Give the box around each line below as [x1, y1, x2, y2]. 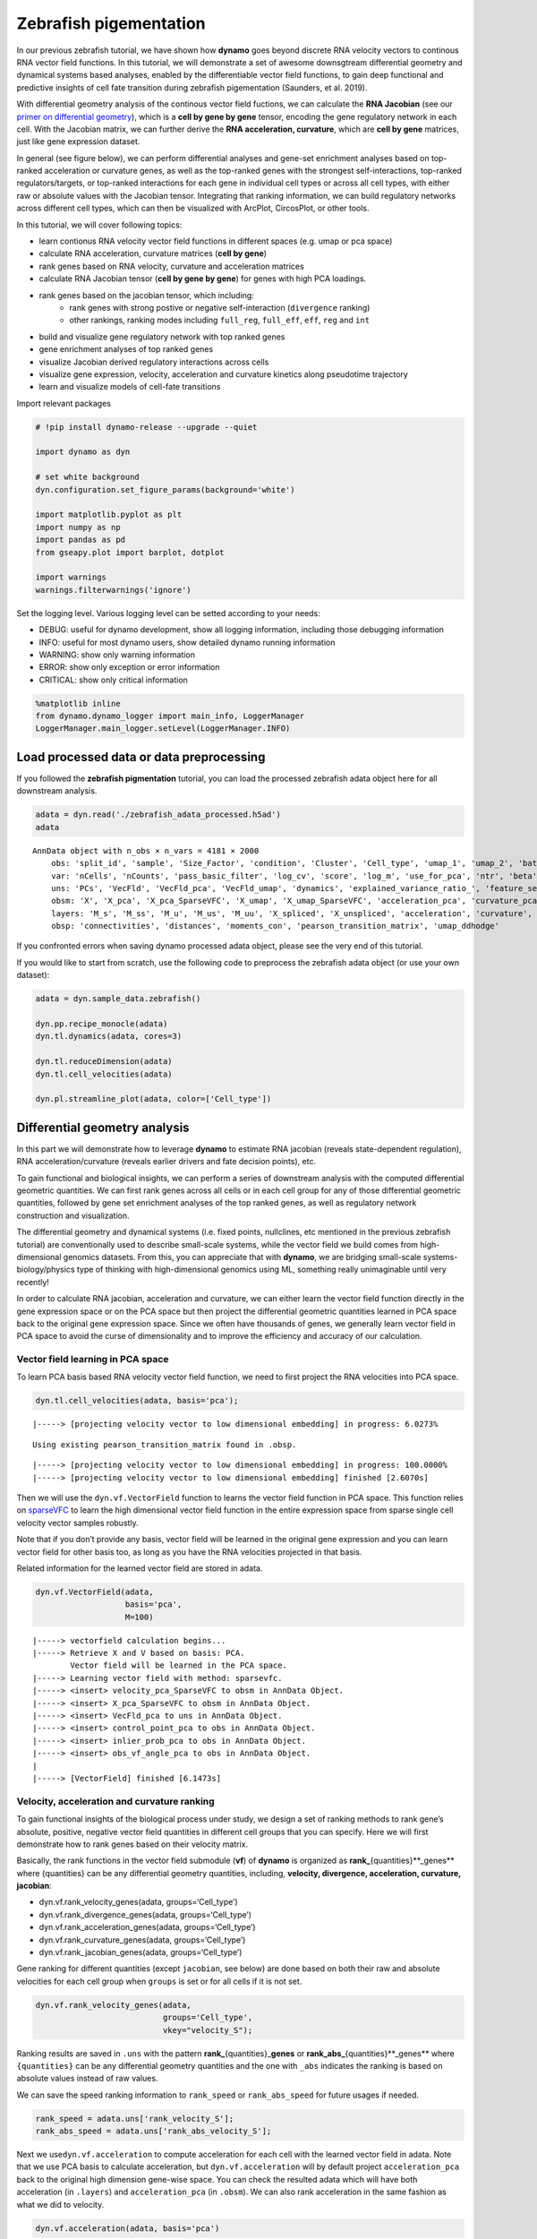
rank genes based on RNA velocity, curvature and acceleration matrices [38, 261, 304, 271]
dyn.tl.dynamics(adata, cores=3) [35, 1031, 183, 1042]
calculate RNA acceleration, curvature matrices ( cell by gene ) [38, 248, 268, 259]
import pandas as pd [35, 535, 125, 545]
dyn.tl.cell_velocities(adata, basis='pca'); [35, 1395, 239, 1406]
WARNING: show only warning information [38, 649, 196, 660]
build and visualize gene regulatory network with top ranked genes [38, 331, 286, 342]
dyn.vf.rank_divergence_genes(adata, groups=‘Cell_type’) [38, 1909, 252, 1920]
